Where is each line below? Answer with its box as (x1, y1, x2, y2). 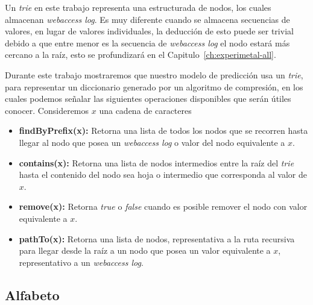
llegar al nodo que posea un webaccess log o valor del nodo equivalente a (19, 136, 285, 148)
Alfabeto (5, 285, 60, 304)
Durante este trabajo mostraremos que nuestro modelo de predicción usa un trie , (5, 68, 303, 81)
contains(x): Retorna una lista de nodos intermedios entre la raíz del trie (19, 156, 294, 169)
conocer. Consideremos (5, 104, 89, 116)
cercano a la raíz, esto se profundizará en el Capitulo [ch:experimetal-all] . (5, 48, 276, 61)
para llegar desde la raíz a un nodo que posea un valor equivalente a (19, 244, 271, 257)
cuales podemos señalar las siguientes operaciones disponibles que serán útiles (5, 92, 291, 105)
